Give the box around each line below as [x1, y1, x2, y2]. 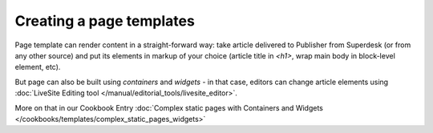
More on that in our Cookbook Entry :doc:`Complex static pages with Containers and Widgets [14, 103, 324, 112]
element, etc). [14, 62, 61, 72]
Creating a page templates [14, 12, 196, 30]
